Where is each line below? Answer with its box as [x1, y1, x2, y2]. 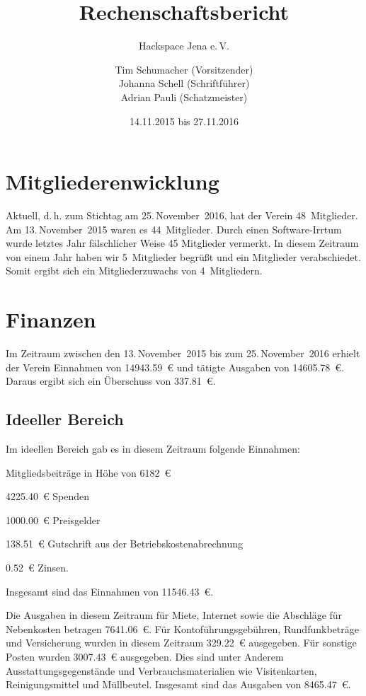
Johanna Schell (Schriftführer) [118, 76, 250, 91]
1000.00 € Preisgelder [6, 512, 101, 527]
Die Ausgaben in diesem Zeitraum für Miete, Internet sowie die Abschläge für [6, 608, 343, 622]
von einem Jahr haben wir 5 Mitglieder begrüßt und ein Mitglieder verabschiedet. [6, 249, 361, 264]
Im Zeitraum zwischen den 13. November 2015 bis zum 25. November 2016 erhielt [6, 346, 360, 361]
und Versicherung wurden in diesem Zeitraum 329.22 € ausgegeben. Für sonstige [6, 635, 357, 650]
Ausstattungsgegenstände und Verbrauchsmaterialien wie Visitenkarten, [6, 663, 317, 678]
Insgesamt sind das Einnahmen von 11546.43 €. [6, 584, 214, 598]
